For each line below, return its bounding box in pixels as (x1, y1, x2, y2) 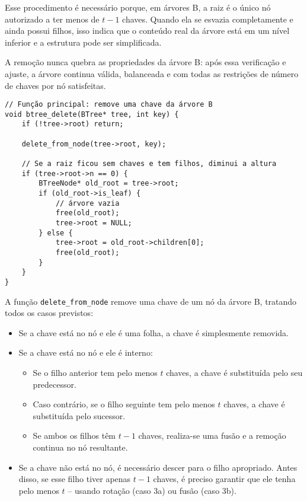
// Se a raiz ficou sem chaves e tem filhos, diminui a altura (21, 159, 277, 168)
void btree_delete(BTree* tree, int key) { (5, 110, 179, 119)
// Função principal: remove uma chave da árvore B (5, 100, 213, 109)
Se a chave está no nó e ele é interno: (18, 346, 153, 359)
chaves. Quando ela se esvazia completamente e (122, 12, 293, 25)
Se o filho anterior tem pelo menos (33, 366, 158, 379)
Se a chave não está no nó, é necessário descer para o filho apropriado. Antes (18, 461, 298, 473)
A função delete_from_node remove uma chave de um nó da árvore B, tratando (5, 295, 297, 307)
